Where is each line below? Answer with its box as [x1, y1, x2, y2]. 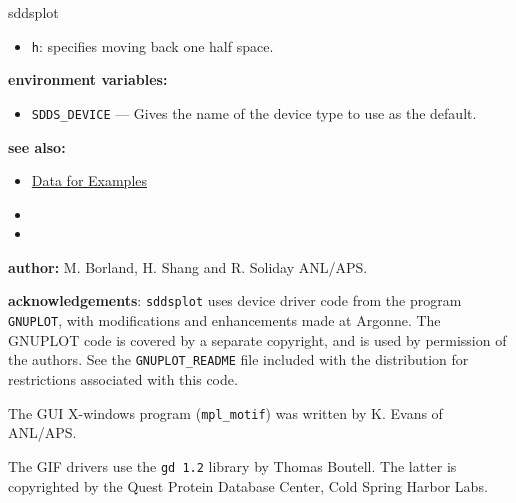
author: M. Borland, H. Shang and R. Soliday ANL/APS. [8, 256, 368, 277]
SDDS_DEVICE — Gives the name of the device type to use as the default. [31, 102, 477, 123]
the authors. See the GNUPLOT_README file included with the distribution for [8, 349, 469, 370]
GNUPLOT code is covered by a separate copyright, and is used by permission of [8, 329, 507, 350]
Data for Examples [31, 170, 148, 191]
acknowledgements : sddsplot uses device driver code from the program [8, 290, 462, 311]
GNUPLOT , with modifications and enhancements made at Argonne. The [8, 310, 441, 331]
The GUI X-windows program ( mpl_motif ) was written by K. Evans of [8, 402, 443, 423]
